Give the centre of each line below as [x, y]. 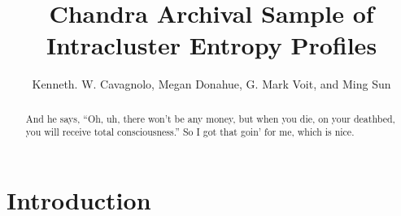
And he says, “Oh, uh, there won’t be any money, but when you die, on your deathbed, [210, 118]
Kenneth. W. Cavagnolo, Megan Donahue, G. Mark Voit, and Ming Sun [211, 84]
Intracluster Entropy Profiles [211, 45]
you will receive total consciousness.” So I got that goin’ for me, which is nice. [190, 132]
